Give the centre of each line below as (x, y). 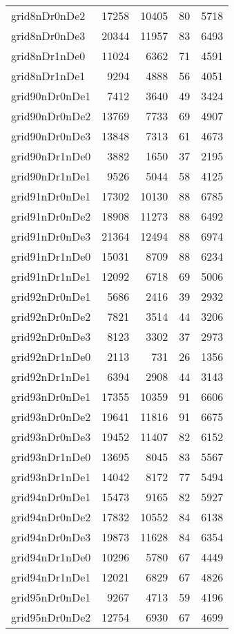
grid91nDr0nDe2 (51, 216)
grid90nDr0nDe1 (51, 96)
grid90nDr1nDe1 (51, 176)
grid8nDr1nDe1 (48, 76)
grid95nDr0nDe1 (51, 597)
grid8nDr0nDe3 (48, 36)
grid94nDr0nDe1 (51, 497)
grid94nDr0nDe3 (51, 537)
